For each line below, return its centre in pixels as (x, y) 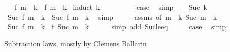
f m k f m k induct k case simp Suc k (111, 7)
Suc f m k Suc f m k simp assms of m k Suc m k (112, 16)
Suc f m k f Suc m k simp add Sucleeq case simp (117, 27)
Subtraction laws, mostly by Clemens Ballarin (75, 43)
